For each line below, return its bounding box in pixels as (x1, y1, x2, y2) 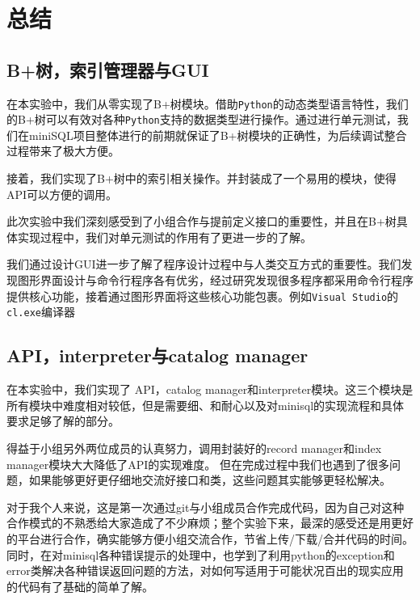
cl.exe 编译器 (6, 303, 75, 320)
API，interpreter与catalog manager (6, 343, 309, 368)
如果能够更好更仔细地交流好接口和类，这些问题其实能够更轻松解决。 (28, 471, 391, 488)
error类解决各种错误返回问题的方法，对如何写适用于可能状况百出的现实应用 (6, 562, 404, 579)
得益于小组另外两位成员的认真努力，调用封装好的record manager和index (6, 439, 382, 456)
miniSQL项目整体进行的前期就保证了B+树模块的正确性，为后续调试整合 (28, 126, 407, 143)
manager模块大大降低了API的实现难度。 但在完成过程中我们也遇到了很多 (6, 455, 389, 472)
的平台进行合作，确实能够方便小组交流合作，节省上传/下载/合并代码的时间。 (6, 530, 414, 547)
